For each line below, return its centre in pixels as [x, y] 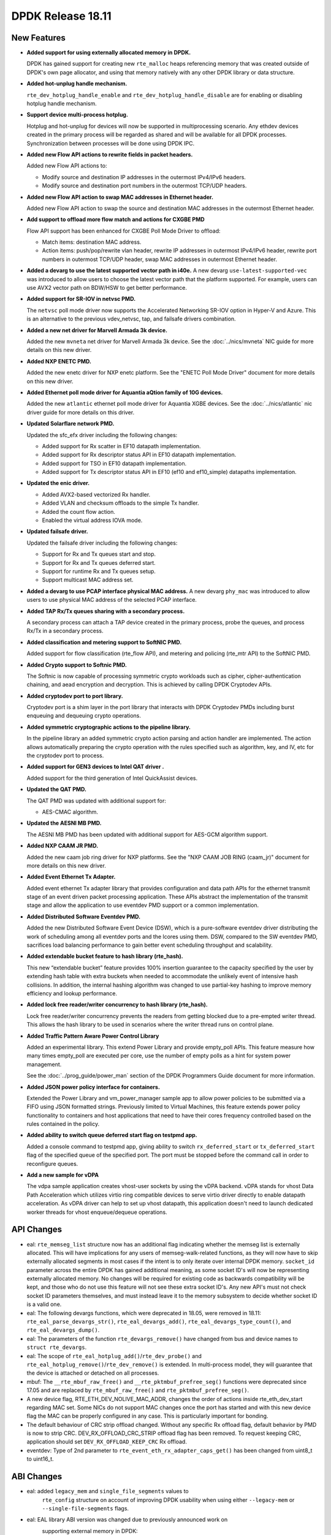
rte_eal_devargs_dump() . [63, 1330]
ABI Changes [37, 1477]
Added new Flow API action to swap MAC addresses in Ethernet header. [120, 197]
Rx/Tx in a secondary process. [65, 631]
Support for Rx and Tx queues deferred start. [99, 562]
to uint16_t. [40, 1459]
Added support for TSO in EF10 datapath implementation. [114, 463]
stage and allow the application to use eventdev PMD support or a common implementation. [143, 905]
